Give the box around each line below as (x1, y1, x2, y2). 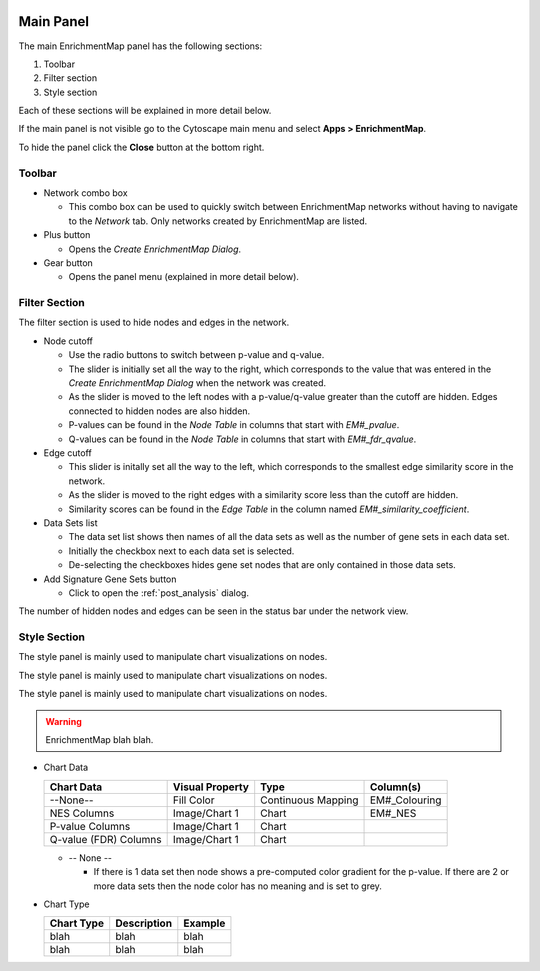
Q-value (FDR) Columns (49, 832, 162, 846)
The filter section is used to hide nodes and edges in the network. (18, 316, 290, 329)
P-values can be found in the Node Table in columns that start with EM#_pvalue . (68, 419, 400, 431)
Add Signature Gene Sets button (43, 573, 177, 585)
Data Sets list (43, 516, 99, 529)
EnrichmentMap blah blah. (45, 734, 154, 745)
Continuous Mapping (260, 793, 359, 807)
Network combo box (43, 187, 129, 199)
